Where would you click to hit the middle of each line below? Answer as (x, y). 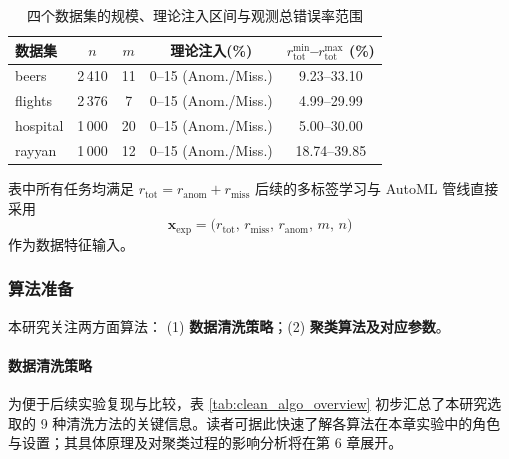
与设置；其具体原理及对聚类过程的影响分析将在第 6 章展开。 (205, 442)
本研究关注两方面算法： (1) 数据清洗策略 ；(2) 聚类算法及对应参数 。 (229, 325)
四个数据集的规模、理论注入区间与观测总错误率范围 (194, 15)
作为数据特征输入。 (71, 243)
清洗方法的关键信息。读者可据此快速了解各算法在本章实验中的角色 (283, 422)
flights (34, 100)
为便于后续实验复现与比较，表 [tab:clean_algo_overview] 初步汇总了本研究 (248, 402)
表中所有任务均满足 (71, 188)
